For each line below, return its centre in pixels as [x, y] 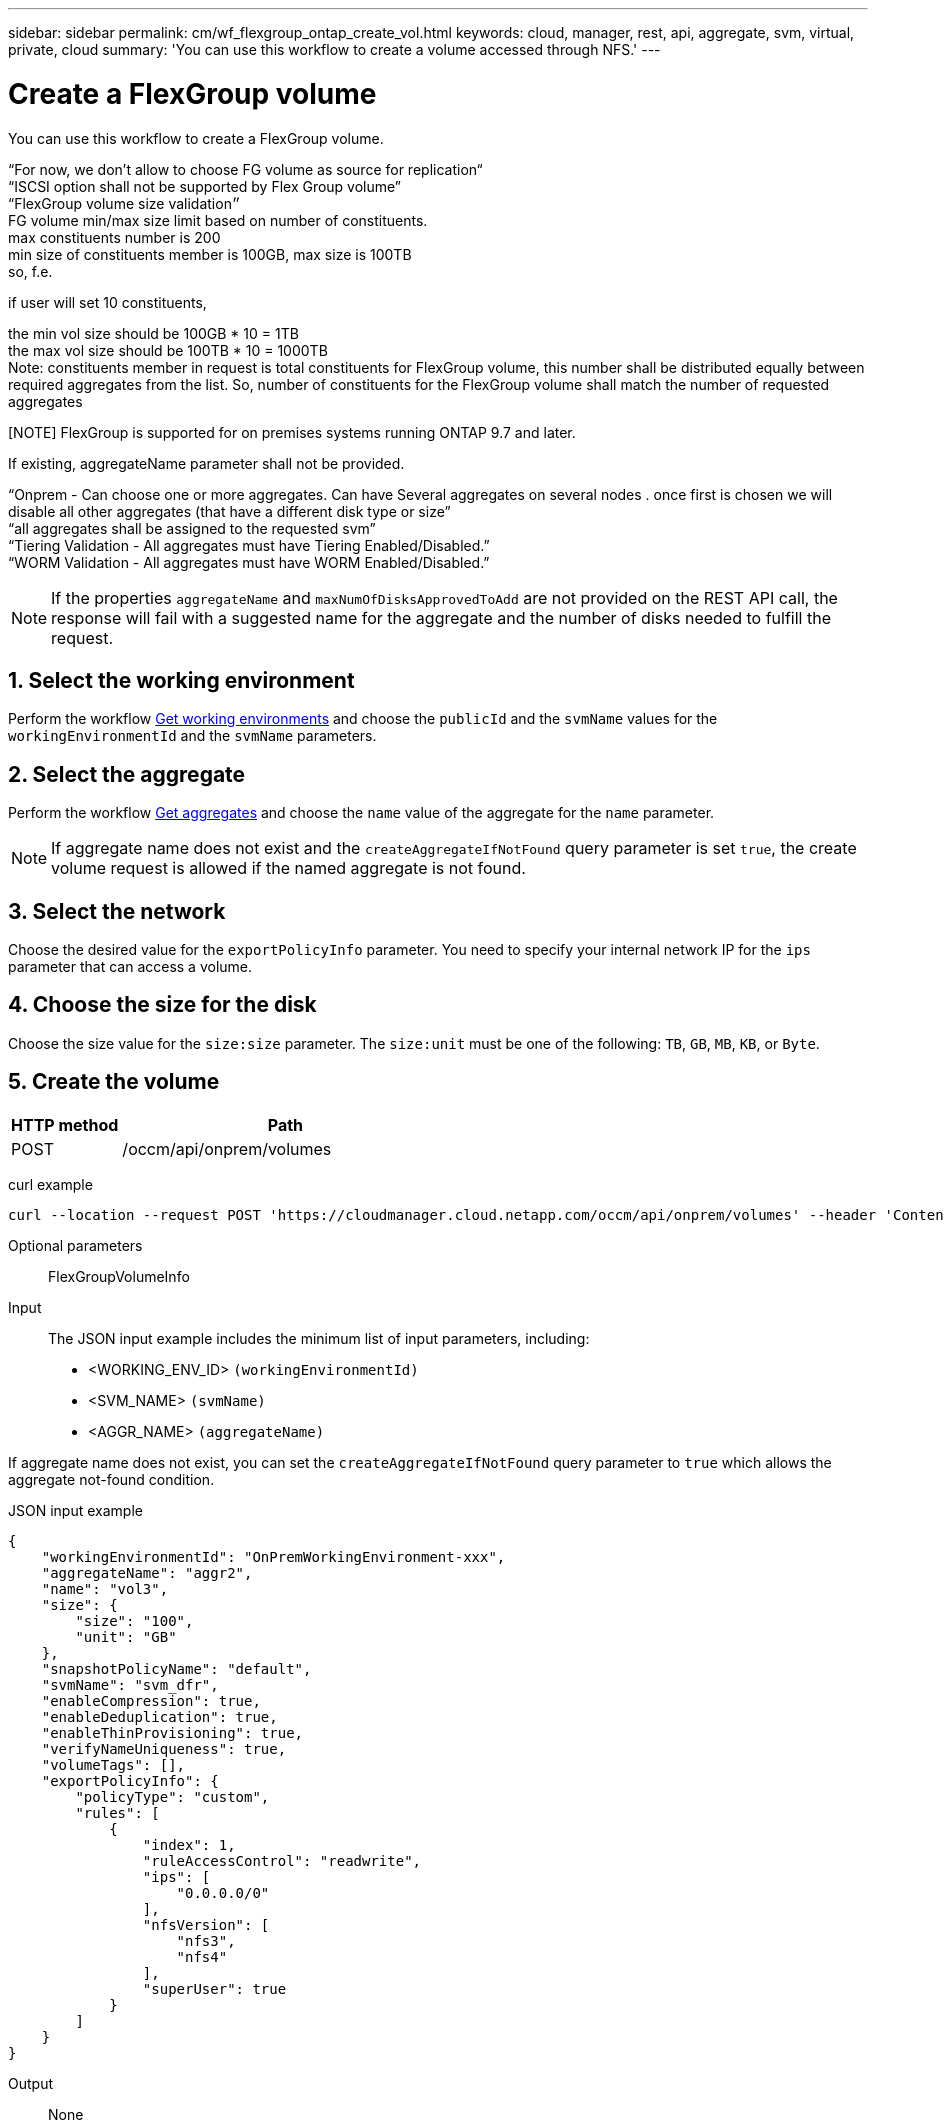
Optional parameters [75, 1245]
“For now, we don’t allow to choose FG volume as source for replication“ [245, 169]
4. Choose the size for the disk [162, 1005]
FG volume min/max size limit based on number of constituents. [218, 220]
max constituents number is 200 [114, 237]
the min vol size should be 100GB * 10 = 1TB [153, 333]
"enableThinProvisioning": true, [172, 1732]
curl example [50, 1184]
